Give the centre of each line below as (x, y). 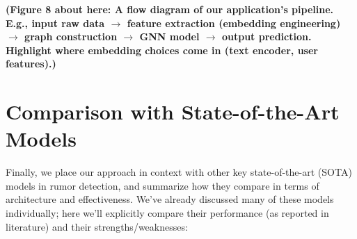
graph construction (71, 36)
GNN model (169, 36)
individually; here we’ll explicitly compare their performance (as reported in (167, 213)
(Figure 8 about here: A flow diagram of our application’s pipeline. (170, 9)
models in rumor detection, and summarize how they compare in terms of (162, 185)
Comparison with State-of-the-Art (173, 112)
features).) (31, 64)
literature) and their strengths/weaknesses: (97, 226)
